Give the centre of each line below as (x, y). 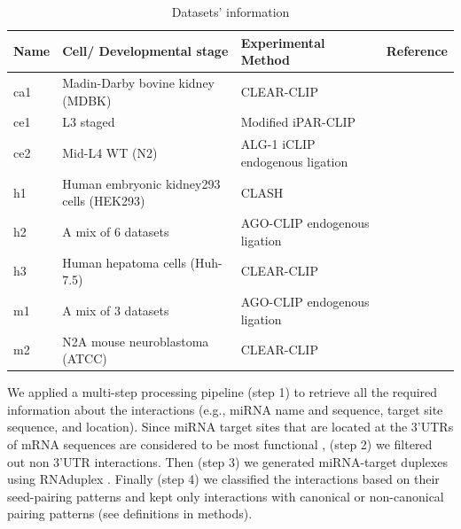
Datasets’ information (230, 12)
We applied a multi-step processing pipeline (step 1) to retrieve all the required (223, 392)
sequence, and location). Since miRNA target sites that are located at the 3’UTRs (230, 427)
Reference (417, 51)
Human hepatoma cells (124, 262)
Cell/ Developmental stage (145, 51)
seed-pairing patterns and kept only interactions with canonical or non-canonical (226, 496)
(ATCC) (85, 358)
